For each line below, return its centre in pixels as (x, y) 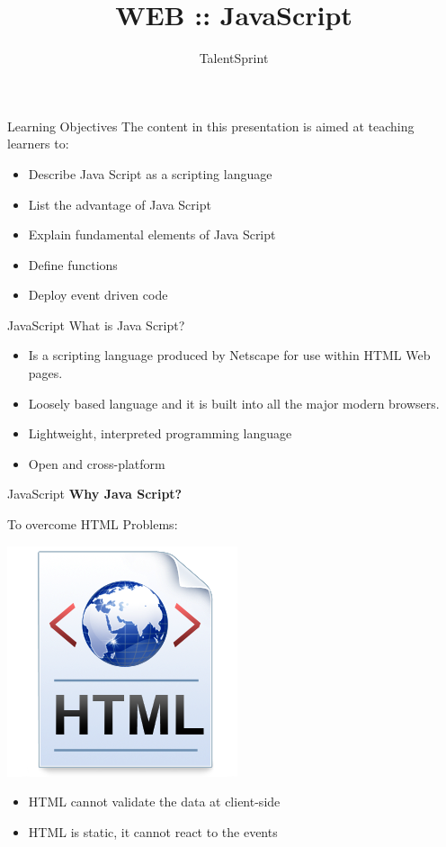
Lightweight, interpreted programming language (160, 433)
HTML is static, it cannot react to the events (153, 831)
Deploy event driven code (98, 295)
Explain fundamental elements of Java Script (152, 234)
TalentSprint (234, 58)
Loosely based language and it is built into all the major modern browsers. (234, 403)
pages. (45, 373)
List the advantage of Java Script (120, 204)
